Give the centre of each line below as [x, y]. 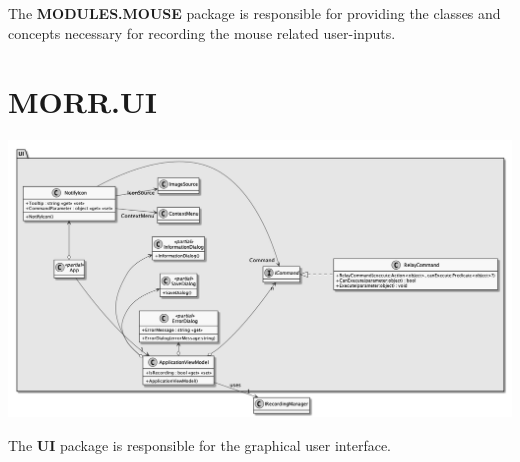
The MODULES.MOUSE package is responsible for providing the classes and [254, 13]
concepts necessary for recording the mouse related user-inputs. [202, 32]
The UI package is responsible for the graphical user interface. [199, 445]
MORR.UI [83, 101]
